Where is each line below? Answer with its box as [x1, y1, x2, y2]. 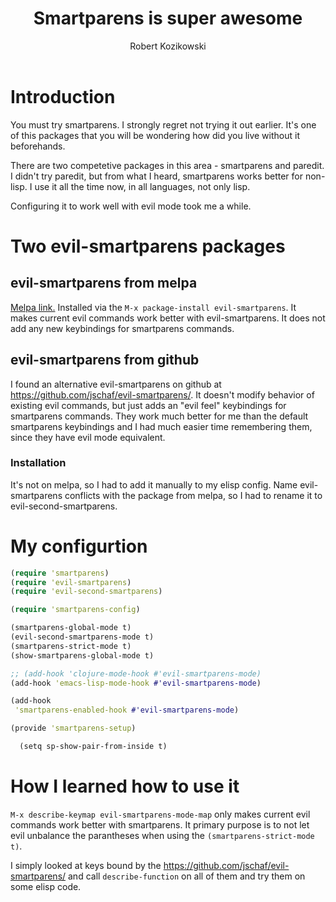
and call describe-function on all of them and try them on [68, 870, 306, 882]
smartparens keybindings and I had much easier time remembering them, [10, 420, 313, 432]
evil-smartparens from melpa [10, 275, 198, 292]
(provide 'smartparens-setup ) [10, 723, 137, 734]
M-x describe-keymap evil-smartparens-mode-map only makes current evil [10, 808, 311, 820]
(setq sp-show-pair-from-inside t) [19, 742, 168, 752]
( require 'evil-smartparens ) [10, 577, 132, 587]
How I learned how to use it [10, 775, 240, 798]
